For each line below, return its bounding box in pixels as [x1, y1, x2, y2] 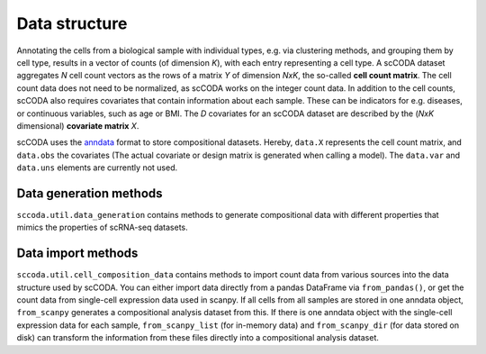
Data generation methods [16, 186, 163, 201]
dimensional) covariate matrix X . [16, 120, 139, 131]
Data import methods [16, 246, 139, 261]
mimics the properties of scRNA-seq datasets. [16, 222, 188, 233]
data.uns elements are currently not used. [16, 162, 178, 173]
